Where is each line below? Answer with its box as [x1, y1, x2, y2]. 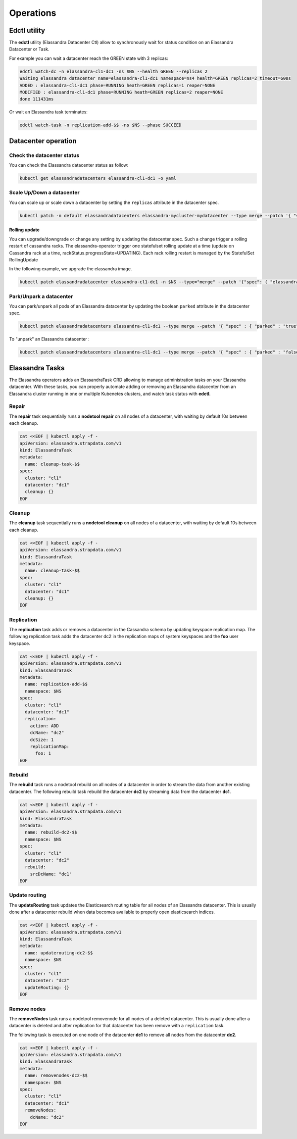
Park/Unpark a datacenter [9, 293, 73, 299]
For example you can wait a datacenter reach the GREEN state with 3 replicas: [9, 55, 168, 61]
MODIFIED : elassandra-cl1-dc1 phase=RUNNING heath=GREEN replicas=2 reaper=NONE [19, 90, 224, 95]
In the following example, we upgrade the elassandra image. [9, 266, 132, 272]
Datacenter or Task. [9, 46, 49, 52]
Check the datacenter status [9, 151, 79, 158]
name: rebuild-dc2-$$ [25, 830, 78, 835]
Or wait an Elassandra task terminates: [9, 109, 88, 115]
